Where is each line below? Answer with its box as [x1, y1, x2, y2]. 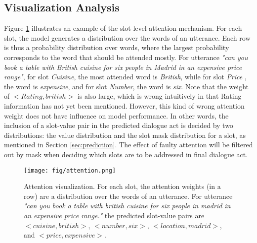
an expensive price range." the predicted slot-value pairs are [24, 210, 205, 220]
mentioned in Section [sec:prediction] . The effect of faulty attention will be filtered [4, 139, 253, 150]
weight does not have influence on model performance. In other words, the [4, 110, 229, 121]
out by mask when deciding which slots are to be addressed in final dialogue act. [4, 149, 248, 159]
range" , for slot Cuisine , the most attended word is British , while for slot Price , [4, 71, 247, 82]
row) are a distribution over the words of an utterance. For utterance [24, 190, 233, 201]
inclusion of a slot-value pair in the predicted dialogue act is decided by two [4, 120, 233, 130]
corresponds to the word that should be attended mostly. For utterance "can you [4, 52, 248, 62]
